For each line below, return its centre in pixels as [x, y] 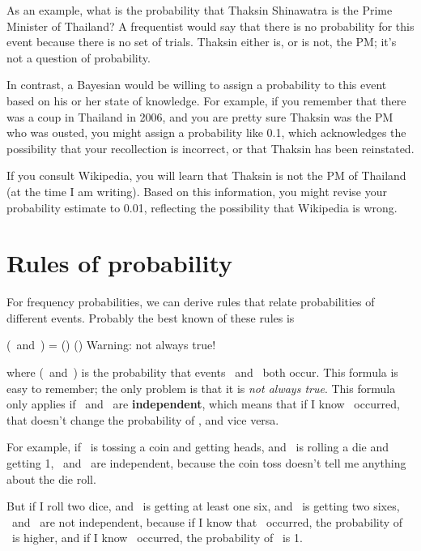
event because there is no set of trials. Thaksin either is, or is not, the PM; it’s [202, 42]
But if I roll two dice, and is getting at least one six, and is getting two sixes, [203, 506]
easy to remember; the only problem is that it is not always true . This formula [201, 388]
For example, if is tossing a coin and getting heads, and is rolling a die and [198, 447]
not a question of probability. [79, 57]
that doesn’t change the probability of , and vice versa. [143, 419]
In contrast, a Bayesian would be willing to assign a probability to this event [197, 85]
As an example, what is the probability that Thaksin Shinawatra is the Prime [200, 10]
